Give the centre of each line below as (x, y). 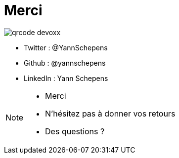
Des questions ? (75, 131)
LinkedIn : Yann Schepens (66, 78)
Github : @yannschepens (65, 63)
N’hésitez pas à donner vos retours (110, 113)
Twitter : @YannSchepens (66, 47)
